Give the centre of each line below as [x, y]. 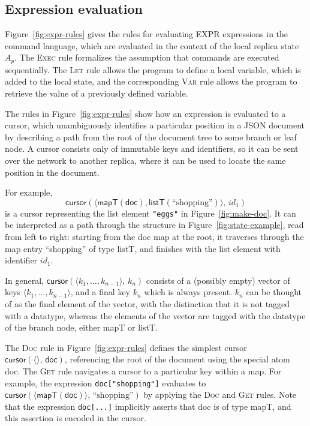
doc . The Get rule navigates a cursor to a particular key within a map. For [143, 370]
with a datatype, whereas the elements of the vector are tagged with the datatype [155, 315]
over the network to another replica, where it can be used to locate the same [145, 160]
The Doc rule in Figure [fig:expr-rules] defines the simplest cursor [126, 347]
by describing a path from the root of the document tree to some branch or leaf [151, 136]
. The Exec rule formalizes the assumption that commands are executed [147, 57]
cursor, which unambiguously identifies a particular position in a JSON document [155, 125]
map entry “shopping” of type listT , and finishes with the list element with [143, 248]
